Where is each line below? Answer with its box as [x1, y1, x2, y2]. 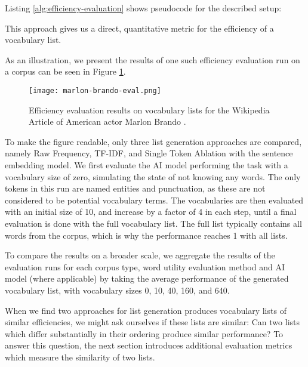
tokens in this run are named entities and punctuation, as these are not [5, 182, 266, 195]
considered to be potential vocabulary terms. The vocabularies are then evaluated [5, 193, 304, 206]
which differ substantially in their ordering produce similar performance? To [5, 327, 284, 340]
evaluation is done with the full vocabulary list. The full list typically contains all [5, 217, 302, 229]
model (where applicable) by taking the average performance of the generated [5, 272, 289, 285]
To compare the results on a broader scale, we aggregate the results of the [5, 249, 275, 261]
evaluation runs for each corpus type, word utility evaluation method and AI [5, 260, 285, 273]
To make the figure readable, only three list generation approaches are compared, [5, 135, 302, 147]
